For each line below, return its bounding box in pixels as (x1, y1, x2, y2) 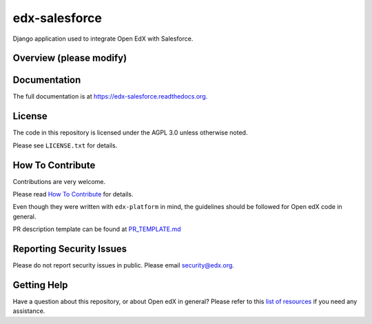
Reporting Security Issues (12, 243, 127, 255)
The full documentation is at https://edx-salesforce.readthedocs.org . (12, 92, 208, 101)
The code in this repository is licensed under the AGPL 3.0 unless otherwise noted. (12, 128, 248, 137)
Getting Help (12, 279, 68, 291)
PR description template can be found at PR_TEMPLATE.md (12, 225, 181, 234)
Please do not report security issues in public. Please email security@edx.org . (12, 261, 234, 270)
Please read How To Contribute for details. (12, 190, 134, 199)
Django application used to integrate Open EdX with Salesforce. (12, 34, 194, 43)
